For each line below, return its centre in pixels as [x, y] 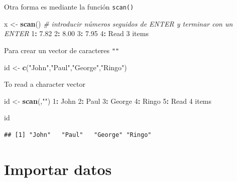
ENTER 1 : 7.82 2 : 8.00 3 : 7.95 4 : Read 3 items [76, 33]
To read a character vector [45, 84]
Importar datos [58, 169]
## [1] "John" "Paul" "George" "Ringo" [78, 135]
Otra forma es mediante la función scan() [69, 7]
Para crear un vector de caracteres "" [62, 50]
